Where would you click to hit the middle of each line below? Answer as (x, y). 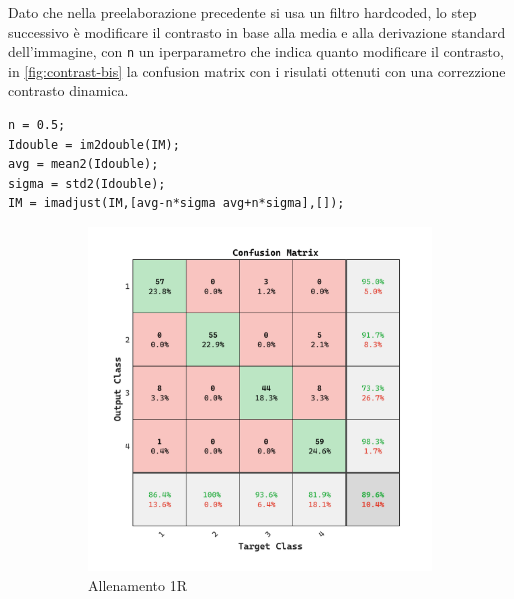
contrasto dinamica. (68, 90)
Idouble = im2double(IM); (94, 144)
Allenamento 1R (137, 584)
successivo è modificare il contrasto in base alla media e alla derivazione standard (257, 31)
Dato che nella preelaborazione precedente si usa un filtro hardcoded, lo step (242, 12)
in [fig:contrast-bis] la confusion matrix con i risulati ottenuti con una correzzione (257, 70)
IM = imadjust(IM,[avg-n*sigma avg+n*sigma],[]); (176, 203)
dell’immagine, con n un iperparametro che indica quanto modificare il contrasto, (256, 51)
